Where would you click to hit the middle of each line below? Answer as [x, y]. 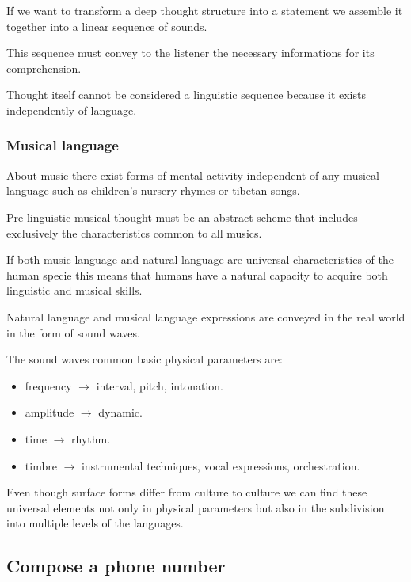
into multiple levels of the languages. [95, 523]
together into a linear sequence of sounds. [107, 26]
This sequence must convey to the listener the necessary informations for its [190, 53]
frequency [48, 385]
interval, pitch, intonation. [160, 385]
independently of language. [72, 110]
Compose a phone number [116, 566]
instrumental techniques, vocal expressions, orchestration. [221, 465]
